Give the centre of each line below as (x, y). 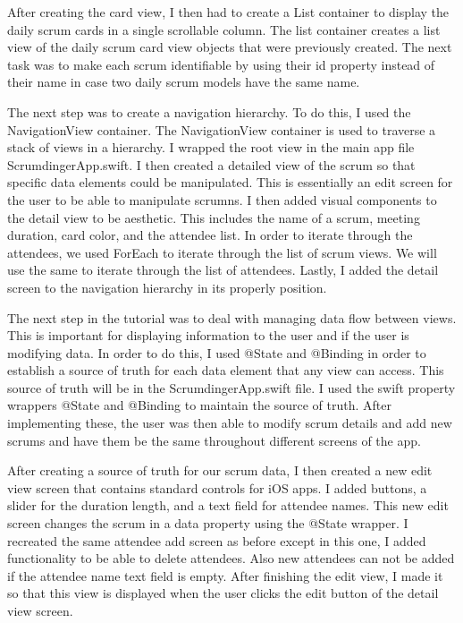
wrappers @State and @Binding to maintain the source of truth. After (199, 405)
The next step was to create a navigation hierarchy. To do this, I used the (209, 111)
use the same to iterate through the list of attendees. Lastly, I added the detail (223, 270)
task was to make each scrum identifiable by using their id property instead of (221, 64)
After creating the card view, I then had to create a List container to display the (228, 12)
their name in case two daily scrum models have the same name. (184, 82)
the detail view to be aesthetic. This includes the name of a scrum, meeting (214, 217)
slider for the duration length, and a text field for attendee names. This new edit (228, 505)
